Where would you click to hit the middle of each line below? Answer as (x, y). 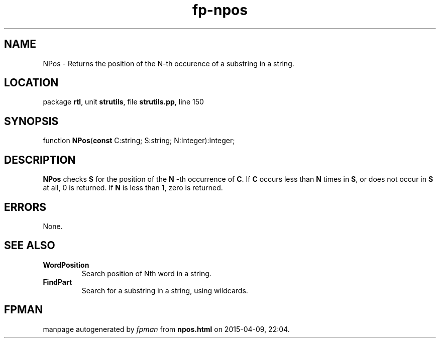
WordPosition (66, 265)
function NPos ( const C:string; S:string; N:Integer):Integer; (139, 141)
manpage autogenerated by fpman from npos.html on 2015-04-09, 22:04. (166, 329)
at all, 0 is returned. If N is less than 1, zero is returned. (133, 188)
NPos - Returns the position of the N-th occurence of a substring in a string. (169, 63)
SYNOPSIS (31, 121)
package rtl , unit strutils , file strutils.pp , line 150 (123, 102)
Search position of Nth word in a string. (146, 273)
